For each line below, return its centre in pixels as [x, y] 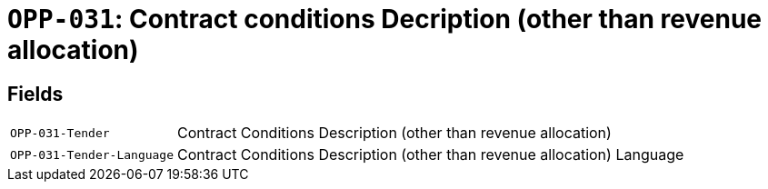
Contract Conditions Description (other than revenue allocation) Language [431, 155]
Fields [35, 94]
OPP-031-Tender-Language [92, 154]
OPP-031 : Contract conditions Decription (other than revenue [385, 19]
